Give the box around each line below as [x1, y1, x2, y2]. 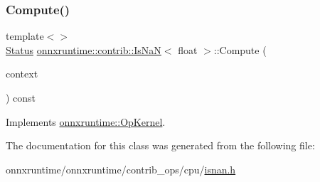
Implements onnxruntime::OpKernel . [6, 114, 166, 129]
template [6, 28, 44, 43]
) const [6, 90, 36, 105]
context [6, 66, 38, 81]
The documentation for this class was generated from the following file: [6, 138, 315, 153]
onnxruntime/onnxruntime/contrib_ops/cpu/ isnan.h [6, 161, 236, 176]
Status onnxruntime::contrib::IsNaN [6, 42, 161, 57]
